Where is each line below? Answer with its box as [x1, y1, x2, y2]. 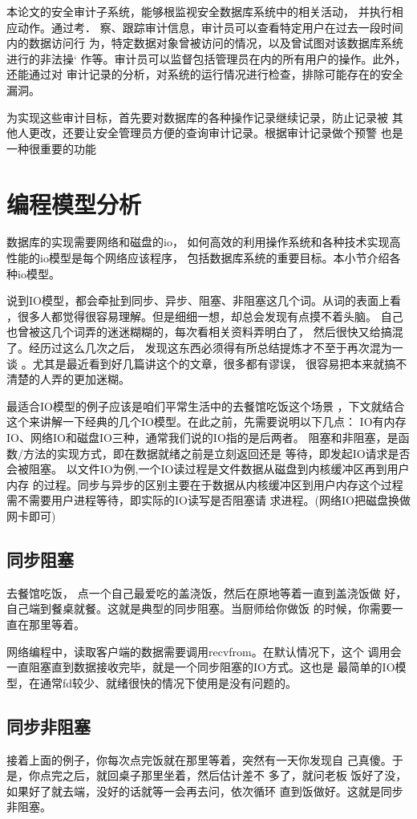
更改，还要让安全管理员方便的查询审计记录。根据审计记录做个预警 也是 [28, 124, 403, 141]
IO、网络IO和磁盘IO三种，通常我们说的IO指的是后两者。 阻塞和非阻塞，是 [6, 429, 399, 445]
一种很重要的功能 [6, 140, 96, 156]
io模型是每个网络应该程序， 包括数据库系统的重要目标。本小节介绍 [39, 249, 390, 266]
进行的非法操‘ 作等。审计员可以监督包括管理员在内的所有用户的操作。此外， [6, 50, 407, 67]
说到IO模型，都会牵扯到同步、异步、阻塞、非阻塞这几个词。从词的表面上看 [6, 292, 401, 309]
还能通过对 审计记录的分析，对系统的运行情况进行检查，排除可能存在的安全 [6, 66, 403, 83]
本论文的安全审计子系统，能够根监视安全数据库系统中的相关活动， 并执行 [6, 3, 392, 19]
